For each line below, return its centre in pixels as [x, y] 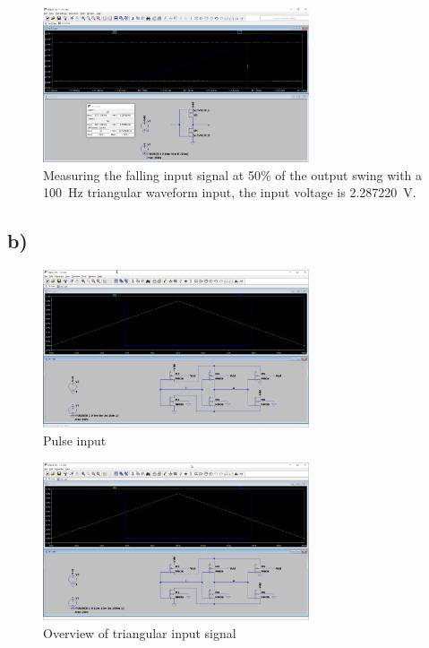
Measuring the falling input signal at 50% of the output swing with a [233, 174]
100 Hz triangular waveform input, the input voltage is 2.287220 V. [230, 192]
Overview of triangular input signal [140, 632]
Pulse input [75, 440]
